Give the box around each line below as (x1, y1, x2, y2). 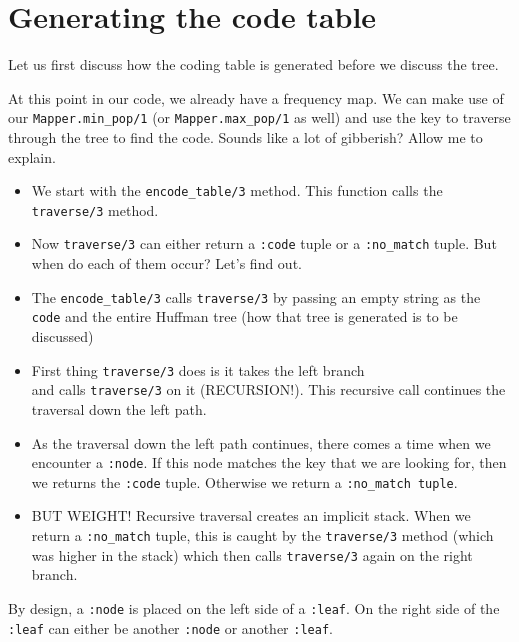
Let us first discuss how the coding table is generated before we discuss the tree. (8, 54, 499, 75)
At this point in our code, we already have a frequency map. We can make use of (8, 87, 504, 108)
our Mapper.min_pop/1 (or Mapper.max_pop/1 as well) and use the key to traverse (8, 107, 511, 128)
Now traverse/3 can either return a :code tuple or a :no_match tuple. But (31, 233, 497, 254)
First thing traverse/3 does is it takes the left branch (31, 359, 365, 380)
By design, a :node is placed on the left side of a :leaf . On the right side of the (8, 597, 500, 618)
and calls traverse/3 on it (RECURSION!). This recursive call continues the (31, 379, 506, 400)
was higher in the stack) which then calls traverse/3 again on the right (31, 544, 473, 565)
